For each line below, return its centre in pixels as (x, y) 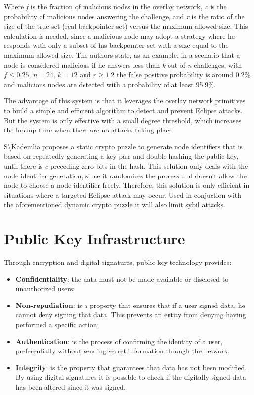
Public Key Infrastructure (95, 239)
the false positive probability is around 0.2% (184, 74)
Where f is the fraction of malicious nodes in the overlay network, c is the (115, 6)
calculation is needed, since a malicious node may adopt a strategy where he (120, 35)
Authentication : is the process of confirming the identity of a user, (119, 341)
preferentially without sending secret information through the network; (123, 351)
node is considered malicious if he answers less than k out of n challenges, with (123, 65)
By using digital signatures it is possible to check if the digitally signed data (131, 377)
